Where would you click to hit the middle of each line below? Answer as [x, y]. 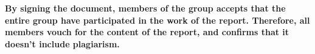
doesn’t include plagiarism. [62, 43]
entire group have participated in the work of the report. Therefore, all [157, 20]
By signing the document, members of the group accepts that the [145, 8]
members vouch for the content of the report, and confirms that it [147, 32]
